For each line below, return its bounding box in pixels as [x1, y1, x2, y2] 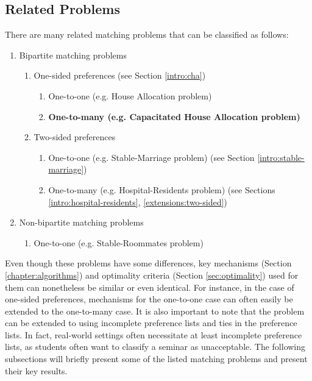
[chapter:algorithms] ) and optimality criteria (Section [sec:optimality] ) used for [5, 268, 299, 281]
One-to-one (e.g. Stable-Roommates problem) [34, 236, 204, 249]
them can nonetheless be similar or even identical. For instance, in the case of [5, 280, 294, 293]
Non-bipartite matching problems [19, 216, 144, 229]
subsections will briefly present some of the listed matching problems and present [5, 352, 308, 365]
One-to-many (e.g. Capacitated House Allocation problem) [48, 110, 300, 123]
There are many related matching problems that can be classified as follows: [5, 28, 289, 41]
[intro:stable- [257, 151, 305, 163]
